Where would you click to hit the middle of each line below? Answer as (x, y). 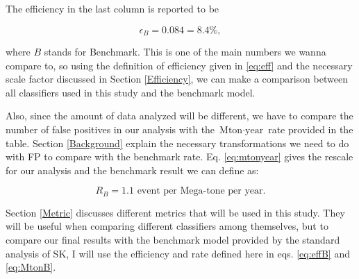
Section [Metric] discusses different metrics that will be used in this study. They (175, 212)
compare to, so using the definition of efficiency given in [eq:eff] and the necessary (179, 65)
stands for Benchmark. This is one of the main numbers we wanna (185, 52)
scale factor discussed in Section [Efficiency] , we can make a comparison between (177, 79)
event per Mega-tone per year (200, 191)
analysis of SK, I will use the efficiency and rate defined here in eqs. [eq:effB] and (178, 253)
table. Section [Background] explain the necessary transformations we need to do (177, 143)
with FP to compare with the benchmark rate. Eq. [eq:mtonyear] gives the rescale (179, 157)
